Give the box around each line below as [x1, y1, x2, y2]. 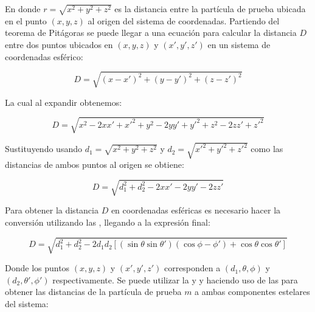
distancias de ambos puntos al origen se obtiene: [5, 158, 184, 171]
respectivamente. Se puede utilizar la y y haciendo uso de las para [52, 273, 298, 286]
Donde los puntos [5, 262, 70, 274]
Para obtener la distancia [5, 204, 99, 217]
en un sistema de [207, 38, 271, 50]
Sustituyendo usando [5, 142, 82, 155]
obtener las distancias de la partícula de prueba [5, 285, 182, 298]
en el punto [5, 14, 47, 27]
